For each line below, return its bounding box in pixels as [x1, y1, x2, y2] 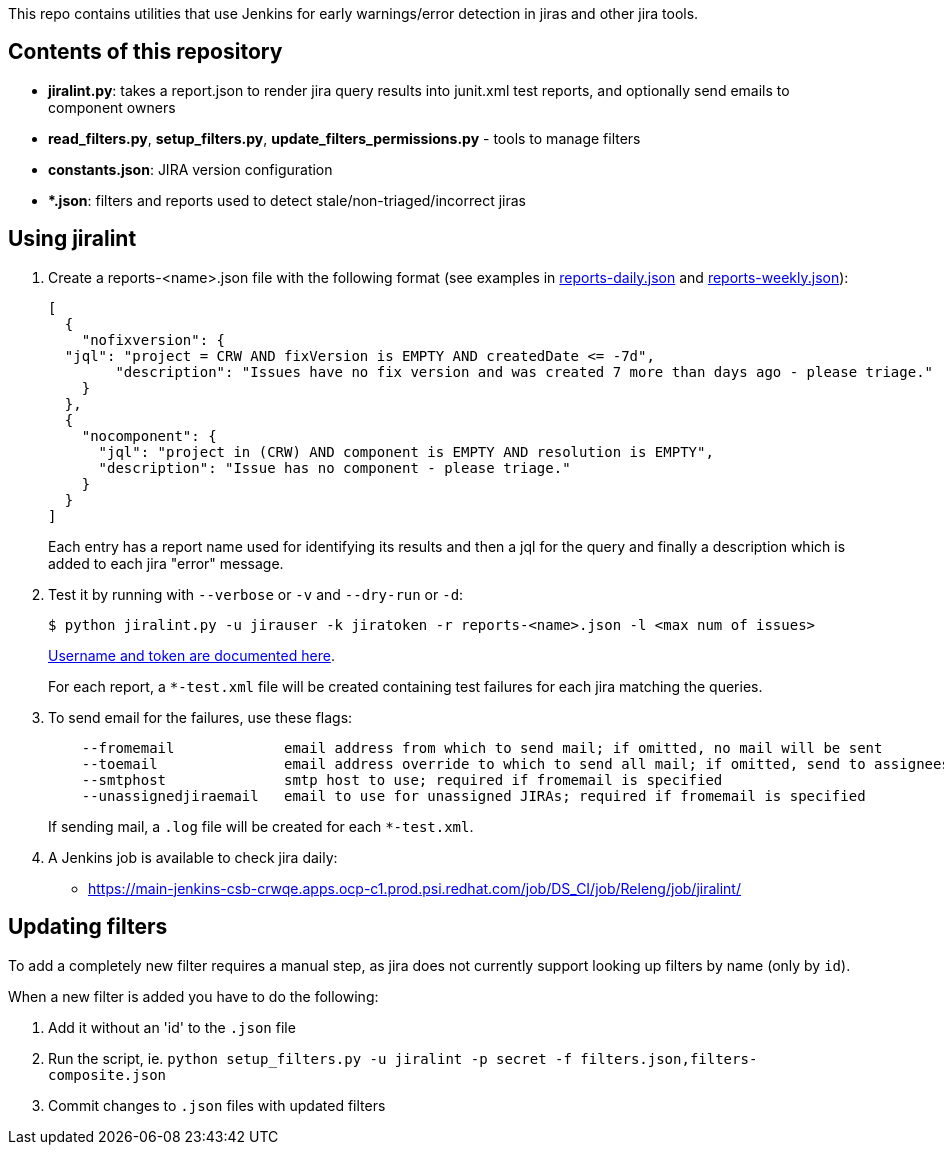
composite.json [48, 1066, 167, 1083]
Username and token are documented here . [48, 646, 335, 664]
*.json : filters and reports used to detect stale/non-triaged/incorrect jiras [48, 191, 526, 209]
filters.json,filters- [580, 1050, 758, 1067]
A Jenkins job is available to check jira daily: [48, 848, 338, 866]
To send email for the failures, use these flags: [48, 708, 353, 726]
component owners [48, 98, 176, 116]
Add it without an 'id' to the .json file [48, 1018, 296, 1036]
